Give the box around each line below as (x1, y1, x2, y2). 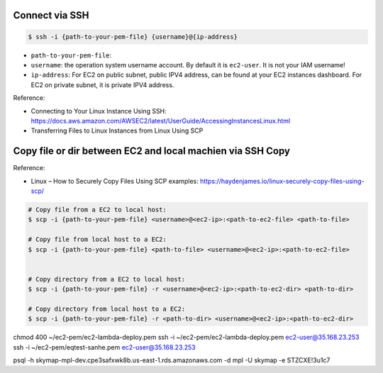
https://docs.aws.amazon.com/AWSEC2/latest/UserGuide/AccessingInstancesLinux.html (30, 116, 291, 125)
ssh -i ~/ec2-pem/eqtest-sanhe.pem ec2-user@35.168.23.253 (13, 343, 196, 351)
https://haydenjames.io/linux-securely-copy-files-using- (199, 177, 365, 185)
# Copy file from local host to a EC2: (28, 235, 167, 244)
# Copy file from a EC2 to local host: (28, 206, 167, 213)
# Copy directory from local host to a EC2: (28, 305, 186, 313)
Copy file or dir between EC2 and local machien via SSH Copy (13, 145, 291, 157)
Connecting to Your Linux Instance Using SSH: (30, 106, 167, 115)
